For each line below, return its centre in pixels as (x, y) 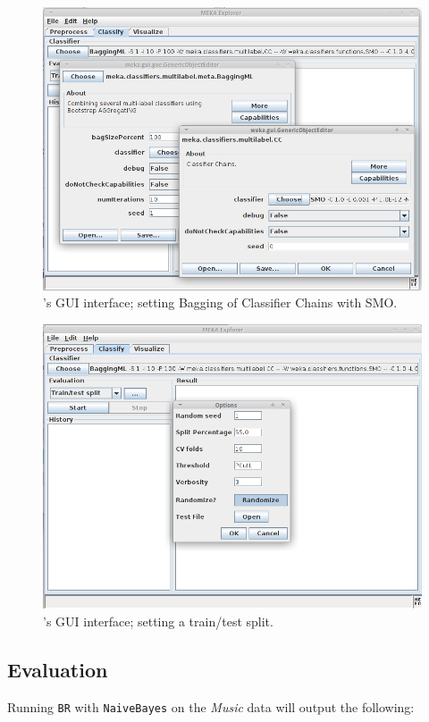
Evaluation (58, 669)
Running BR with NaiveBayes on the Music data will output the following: (211, 706)
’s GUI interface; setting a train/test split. (158, 621)
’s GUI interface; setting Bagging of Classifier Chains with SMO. (220, 302)
